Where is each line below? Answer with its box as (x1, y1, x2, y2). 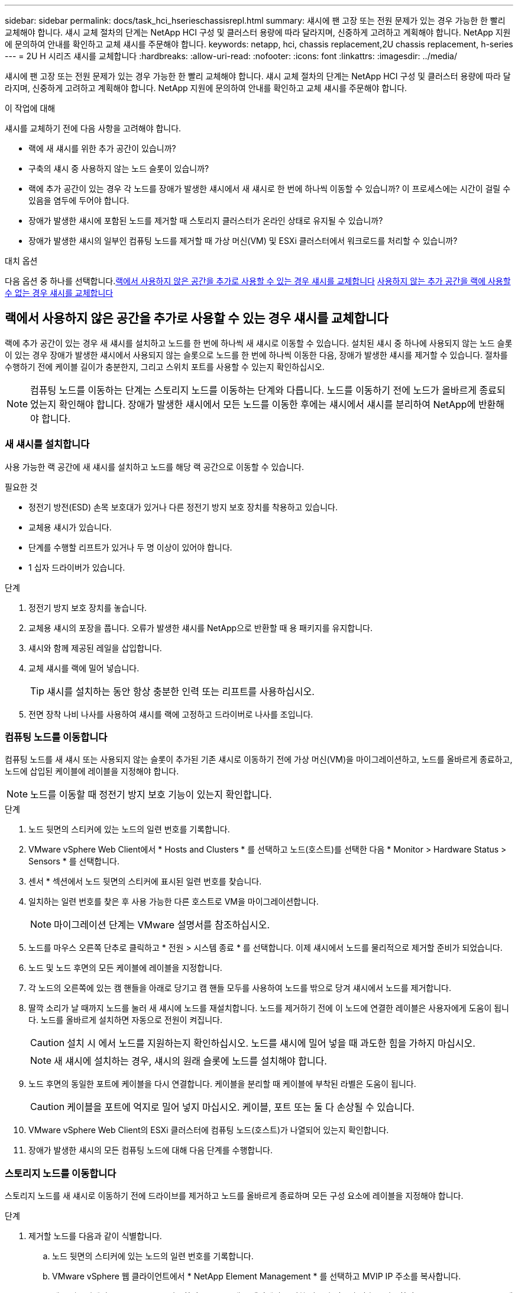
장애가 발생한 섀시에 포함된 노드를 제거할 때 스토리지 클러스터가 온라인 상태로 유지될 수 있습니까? (28, 215, 383, 226)
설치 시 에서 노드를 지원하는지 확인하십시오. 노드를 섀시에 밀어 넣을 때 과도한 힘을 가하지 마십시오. (67, 1037, 475, 1050)
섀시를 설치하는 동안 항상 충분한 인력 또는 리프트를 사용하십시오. (47, 685, 315, 697)
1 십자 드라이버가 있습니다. (28, 562, 125, 572)
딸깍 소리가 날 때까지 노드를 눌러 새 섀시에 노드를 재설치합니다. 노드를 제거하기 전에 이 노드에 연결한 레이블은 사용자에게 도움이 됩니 (28, 1003, 510, 1014)
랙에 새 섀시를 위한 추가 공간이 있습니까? (28, 143, 176, 153)
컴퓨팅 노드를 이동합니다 (5, 731, 108, 743)
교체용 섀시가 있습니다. (28, 522, 112, 532)
